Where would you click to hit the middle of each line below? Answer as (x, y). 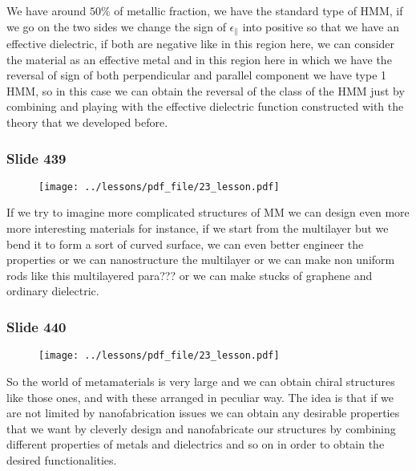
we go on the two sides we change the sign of (116, 26)
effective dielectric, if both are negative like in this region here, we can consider (201, 44)
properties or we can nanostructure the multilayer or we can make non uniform (201, 260)
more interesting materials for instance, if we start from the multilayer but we (198, 228)
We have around (46, 10)
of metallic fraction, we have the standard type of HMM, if (258, 10)
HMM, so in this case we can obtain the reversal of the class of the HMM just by (206, 90)
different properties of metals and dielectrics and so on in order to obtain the (196, 444)
